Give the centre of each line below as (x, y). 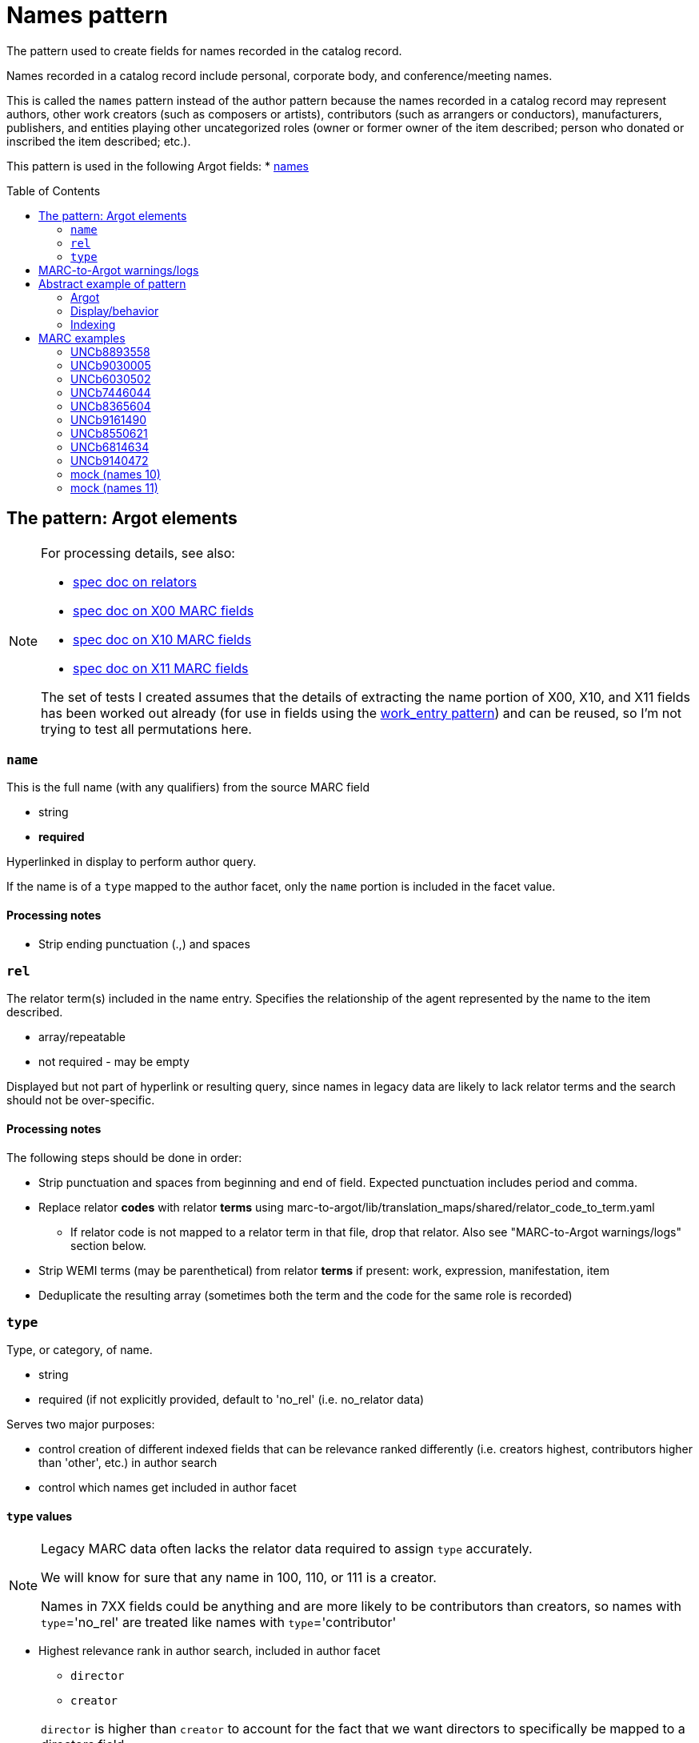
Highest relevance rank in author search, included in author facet (210, 1650)
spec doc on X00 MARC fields (164, 610)
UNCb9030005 (111, 365)
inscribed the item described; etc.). (99, 141)
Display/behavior (115, 311)
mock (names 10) (116, 474)
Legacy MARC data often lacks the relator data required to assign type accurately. (287, 1548)
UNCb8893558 (110, 351)
